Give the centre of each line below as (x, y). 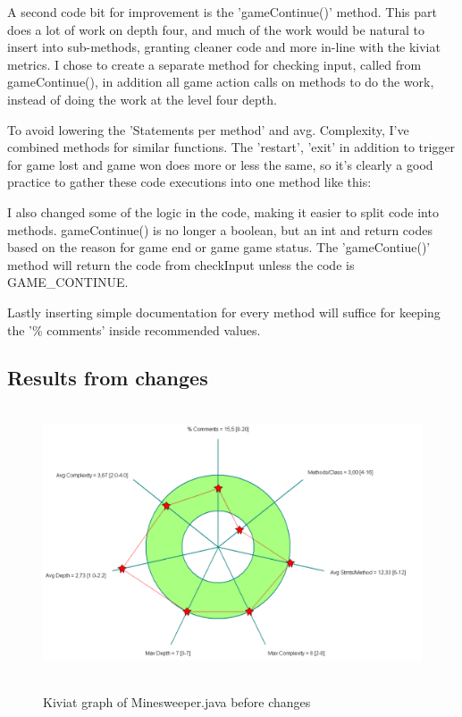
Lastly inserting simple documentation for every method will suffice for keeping (224, 312)
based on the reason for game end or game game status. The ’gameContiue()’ (219, 247)
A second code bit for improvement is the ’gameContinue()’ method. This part (222, 12)
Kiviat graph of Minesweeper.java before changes (177, 702)
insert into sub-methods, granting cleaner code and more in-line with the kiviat (224, 47)
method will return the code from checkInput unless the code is (181, 264)
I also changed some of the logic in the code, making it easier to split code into (223, 211)
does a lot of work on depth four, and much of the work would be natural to (216, 29)
